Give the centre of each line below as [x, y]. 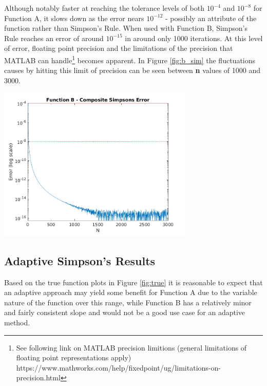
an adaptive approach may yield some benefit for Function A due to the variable [131, 292]
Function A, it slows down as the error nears [74, 18]
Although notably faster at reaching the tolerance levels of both [104, 8]
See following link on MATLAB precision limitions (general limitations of [131, 347]
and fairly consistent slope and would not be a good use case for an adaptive [125, 312]
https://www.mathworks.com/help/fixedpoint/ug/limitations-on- [118, 367]
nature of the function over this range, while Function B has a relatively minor [128, 302]
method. [17, 322]
